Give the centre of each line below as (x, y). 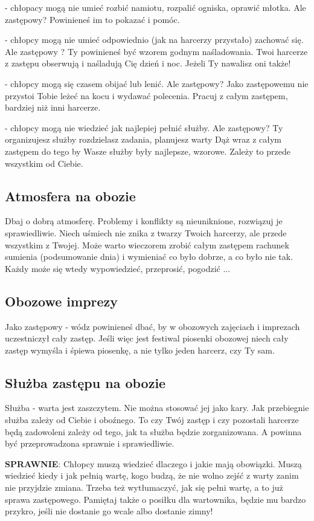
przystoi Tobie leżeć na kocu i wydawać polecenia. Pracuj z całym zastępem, (146, 95)
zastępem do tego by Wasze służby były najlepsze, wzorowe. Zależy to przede (148, 151)
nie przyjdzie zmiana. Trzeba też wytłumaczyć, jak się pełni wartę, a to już (144, 487)
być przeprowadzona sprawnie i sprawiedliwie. (90, 443)
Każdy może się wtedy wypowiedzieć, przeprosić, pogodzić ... (118, 268)
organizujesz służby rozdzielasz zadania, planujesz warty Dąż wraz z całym (143, 139)
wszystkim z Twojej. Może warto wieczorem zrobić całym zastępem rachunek (147, 244)
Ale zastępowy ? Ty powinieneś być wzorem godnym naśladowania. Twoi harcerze (156, 51)
